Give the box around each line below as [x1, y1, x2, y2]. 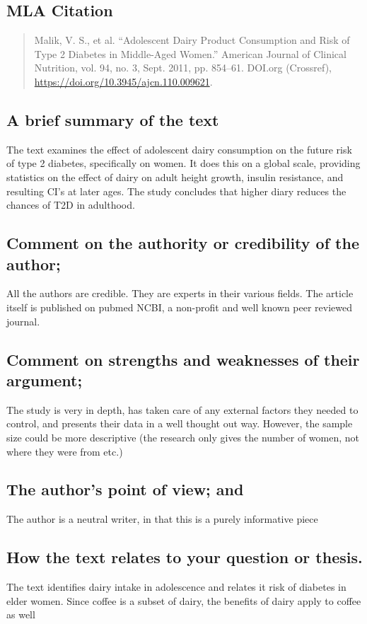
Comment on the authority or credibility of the [6, 232, 359, 254]
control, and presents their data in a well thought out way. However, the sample [6, 416, 353, 431]
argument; [6, 369, 83, 391]
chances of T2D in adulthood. [6, 197, 135, 212]
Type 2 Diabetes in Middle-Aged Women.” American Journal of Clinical [34, 46, 346, 61]
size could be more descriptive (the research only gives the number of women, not [6, 429, 359, 444]
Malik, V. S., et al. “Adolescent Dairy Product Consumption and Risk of [34, 33, 350, 47]
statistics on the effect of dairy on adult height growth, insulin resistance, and [6, 169, 344, 184]
